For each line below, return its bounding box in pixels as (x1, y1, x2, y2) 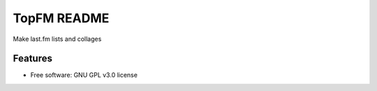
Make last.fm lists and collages (13, 35, 102, 43)
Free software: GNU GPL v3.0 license (30, 71, 138, 79)
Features (13, 53, 52, 65)
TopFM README (13, 10, 110, 26)
